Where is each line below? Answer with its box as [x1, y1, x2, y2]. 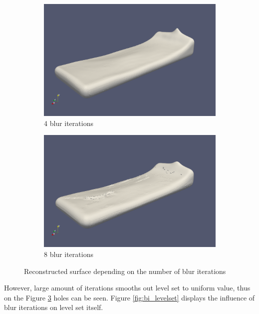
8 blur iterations [44, 248, 93, 259]
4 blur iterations [44, 117, 93, 128]
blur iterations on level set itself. [4, 302, 103, 312]
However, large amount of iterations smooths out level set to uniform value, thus [4, 282, 251, 293]
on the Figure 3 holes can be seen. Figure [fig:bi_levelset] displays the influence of [4, 292, 255, 302]
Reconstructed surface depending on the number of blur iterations [24, 265, 226, 276]
